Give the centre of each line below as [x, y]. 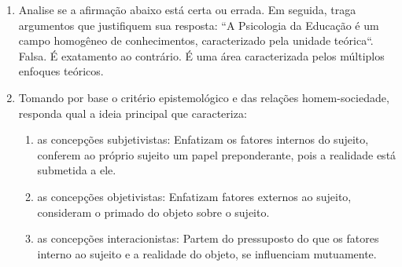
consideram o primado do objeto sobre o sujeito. [153, 212]
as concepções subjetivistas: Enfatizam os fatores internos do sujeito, [203, 139]
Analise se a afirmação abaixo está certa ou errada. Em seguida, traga [187, 9]
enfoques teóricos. [61, 71]
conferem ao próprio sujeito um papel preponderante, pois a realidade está [217, 154]
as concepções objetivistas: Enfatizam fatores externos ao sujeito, [194, 196]
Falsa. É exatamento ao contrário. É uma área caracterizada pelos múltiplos [201, 55]
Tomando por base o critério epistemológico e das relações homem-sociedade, [204, 97]
